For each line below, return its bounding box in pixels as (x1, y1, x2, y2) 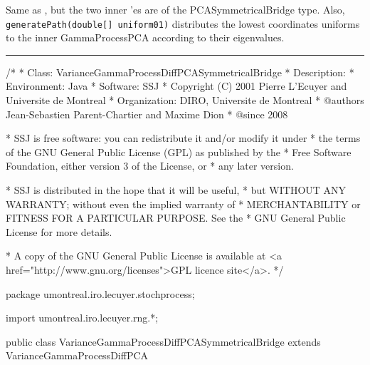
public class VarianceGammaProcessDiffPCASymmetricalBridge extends (6, 334, 321, 349)
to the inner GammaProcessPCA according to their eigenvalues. (6, 30, 285, 45)
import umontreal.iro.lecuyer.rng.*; (6, 310, 159, 325)
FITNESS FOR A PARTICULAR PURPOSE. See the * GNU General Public (6, 210, 346, 225)
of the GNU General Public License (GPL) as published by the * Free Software (6, 144, 351, 159)
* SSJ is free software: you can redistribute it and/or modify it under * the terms (6, 130, 361, 145)
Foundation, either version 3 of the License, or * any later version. (6, 158, 294, 173)
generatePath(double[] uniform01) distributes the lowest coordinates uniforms (6, 16, 360, 31)
